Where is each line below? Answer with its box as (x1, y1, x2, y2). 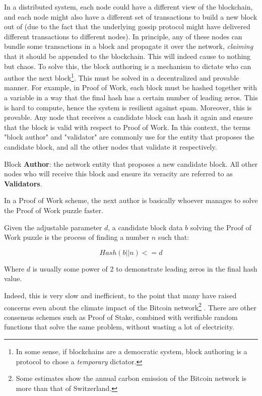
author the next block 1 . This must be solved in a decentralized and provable (4, 71, 239, 83)
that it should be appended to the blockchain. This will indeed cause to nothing (4, 50, 251, 61)
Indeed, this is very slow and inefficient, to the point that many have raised (4, 290, 237, 300)
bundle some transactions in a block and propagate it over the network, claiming (4, 41, 253, 51)
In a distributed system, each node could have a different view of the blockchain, (4, 2, 253, 12)
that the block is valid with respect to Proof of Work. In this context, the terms (4, 121, 251, 132)
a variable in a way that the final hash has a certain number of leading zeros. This (4, 92, 258, 102)
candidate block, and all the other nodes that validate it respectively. (4, 141, 217, 152)
